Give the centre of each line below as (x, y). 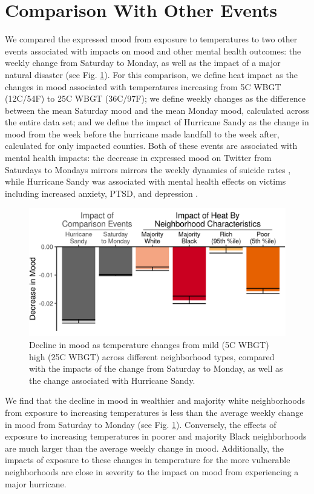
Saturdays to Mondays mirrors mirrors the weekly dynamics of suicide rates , (148, 169)
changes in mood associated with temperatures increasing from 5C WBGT (143, 86)
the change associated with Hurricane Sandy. (112, 380)
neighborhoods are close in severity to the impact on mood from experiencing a (152, 471)
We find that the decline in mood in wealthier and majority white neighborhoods (155, 400)
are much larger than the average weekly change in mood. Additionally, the (144, 448)
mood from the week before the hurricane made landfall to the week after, (142, 133)
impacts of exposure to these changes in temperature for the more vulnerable (148, 460)
